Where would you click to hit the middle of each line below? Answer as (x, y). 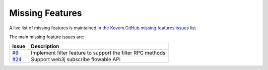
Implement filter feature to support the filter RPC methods (98, 53)
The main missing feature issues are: (47, 37)
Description (45, 46)
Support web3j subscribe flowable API (76, 60)
